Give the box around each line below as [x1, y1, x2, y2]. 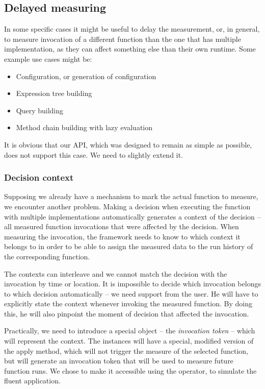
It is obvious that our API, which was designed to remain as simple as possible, [4, 139, 252, 150]
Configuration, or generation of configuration [16, 70, 156, 81]
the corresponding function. [4, 251, 90, 261]
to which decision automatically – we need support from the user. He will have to [4, 288, 258, 299]
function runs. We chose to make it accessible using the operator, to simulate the [4, 365, 257, 376]
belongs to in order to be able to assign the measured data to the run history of [4, 241, 253, 252]
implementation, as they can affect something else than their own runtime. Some [4, 43, 256, 54]
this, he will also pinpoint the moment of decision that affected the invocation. [4, 308, 249, 319]
